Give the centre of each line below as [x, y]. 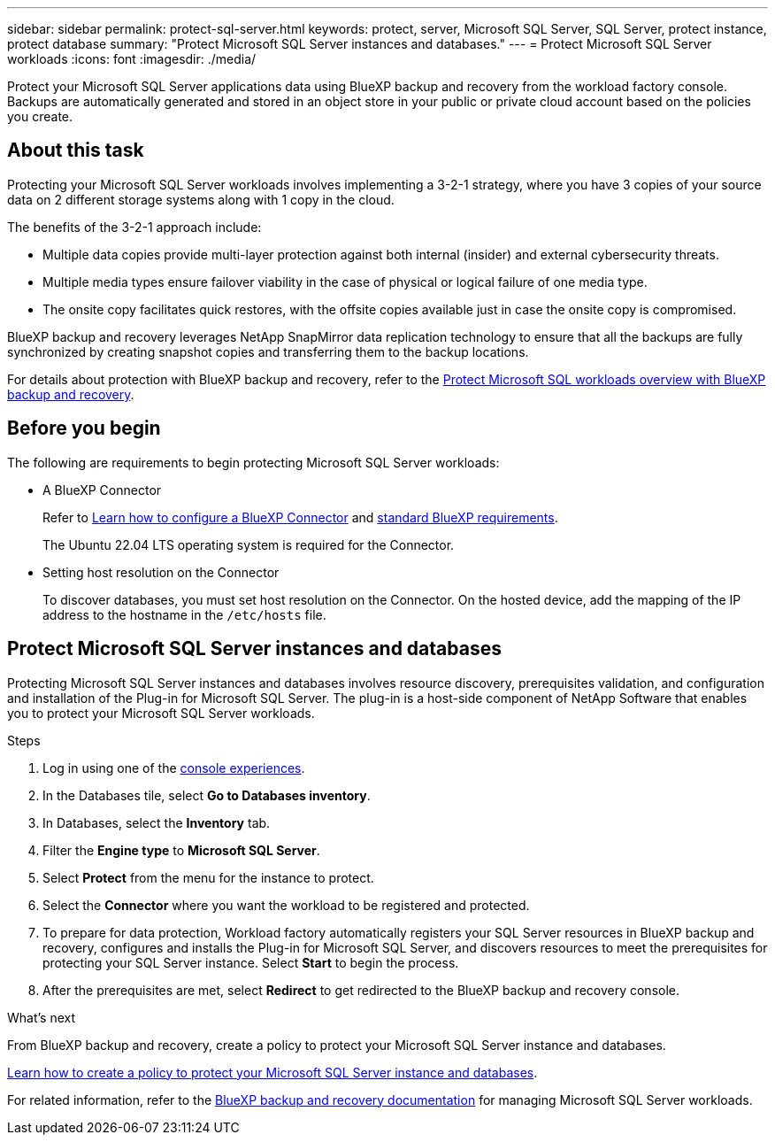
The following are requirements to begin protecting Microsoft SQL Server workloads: [253, 462]
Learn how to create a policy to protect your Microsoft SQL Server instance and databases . [272, 1072]
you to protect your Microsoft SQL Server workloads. [161, 713]
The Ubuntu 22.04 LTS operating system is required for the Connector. [249, 544]
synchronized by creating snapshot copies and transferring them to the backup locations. [268, 351]
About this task [76, 150]
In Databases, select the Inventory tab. [157, 822]
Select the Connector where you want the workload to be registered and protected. [286, 905]
